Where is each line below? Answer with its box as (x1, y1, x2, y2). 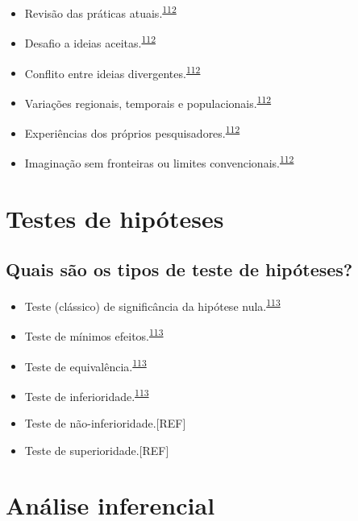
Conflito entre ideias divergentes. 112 (24, 62, 201, 81)
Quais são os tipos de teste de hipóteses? (6, 257, 353, 282)
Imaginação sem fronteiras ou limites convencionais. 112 (24, 152, 294, 171)
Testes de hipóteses (6, 201, 224, 234)
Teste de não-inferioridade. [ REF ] (24, 415, 186, 432)
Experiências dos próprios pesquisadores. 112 (24, 122, 240, 141)
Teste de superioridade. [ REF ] (24, 441, 169, 458)
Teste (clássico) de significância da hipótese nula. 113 (24, 296, 281, 314)
